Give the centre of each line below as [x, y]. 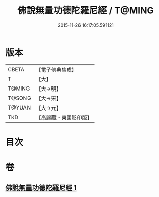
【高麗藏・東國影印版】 [64, 117]
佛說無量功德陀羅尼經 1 [41, 188]
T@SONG [20, 98]
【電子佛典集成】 [57, 70]
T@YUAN [19, 107]
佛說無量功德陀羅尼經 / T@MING [86, 10]
